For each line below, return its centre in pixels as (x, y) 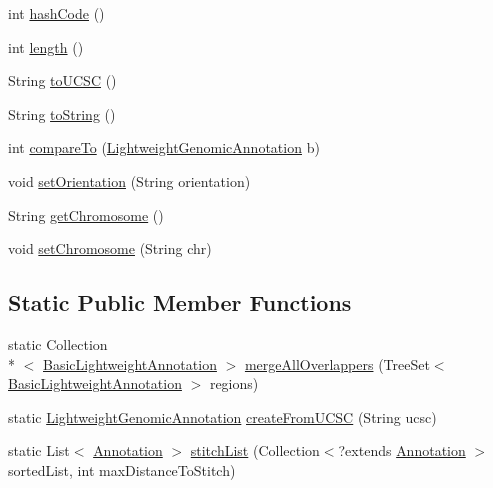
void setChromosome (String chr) (110, 248)
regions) (234, 383)
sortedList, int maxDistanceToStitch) (122, 469)
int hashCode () (56, 13)
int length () (46, 46)
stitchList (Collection (255, 450)
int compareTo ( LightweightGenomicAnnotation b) (164, 147)
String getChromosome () (86, 214)
